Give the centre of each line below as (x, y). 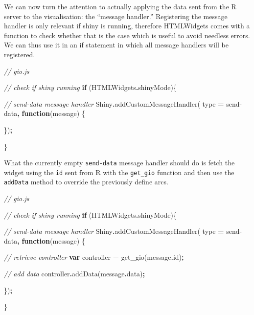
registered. (20, 54)
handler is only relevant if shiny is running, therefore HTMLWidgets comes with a (127, 26)
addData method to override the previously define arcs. (86, 182)
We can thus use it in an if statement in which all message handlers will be (116, 45)
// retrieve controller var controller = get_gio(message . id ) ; (94, 257)
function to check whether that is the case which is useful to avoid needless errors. (127, 35)
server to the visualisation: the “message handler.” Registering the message (116, 16)
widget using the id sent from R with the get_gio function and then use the (119, 172)
